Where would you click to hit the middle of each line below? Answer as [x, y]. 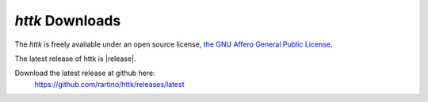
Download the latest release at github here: [85, 73]
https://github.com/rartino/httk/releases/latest [109, 84]
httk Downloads [68, 21]
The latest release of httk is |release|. [75, 59]
